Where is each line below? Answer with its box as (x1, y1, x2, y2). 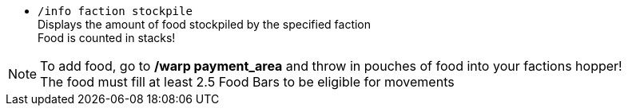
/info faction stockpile (38, 5, 193, 17)
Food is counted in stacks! (38, 31, 176, 44)
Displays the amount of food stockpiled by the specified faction (38, 17, 372, 31)
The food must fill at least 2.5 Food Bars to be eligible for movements (40, 74, 455, 90)
